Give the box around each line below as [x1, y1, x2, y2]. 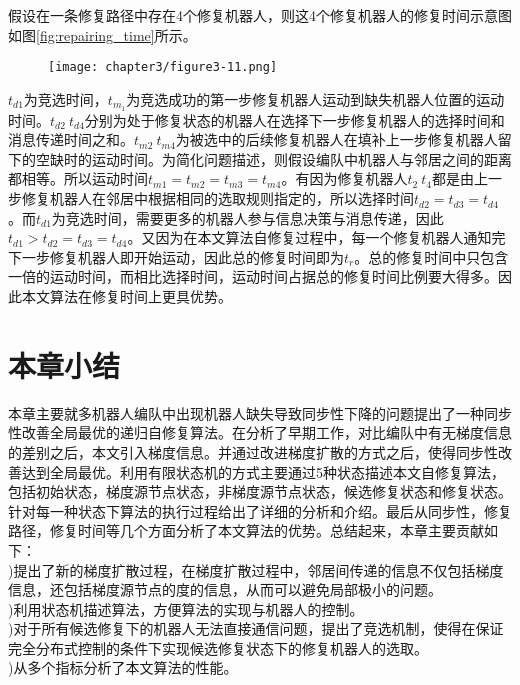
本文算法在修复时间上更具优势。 [21, 286, 232, 307]
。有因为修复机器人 [281, 168, 408, 189]
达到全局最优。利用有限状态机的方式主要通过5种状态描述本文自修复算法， [21, 461, 505, 482]
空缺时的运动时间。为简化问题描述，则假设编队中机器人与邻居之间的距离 [35, 148, 512, 169]
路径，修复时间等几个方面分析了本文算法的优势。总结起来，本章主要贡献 [8, 520, 484, 541]
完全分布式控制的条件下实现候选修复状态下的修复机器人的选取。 [8, 637, 428, 658]
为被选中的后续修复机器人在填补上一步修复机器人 [175, 129, 498, 150]
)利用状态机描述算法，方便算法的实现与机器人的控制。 [8, 598, 364, 619]
